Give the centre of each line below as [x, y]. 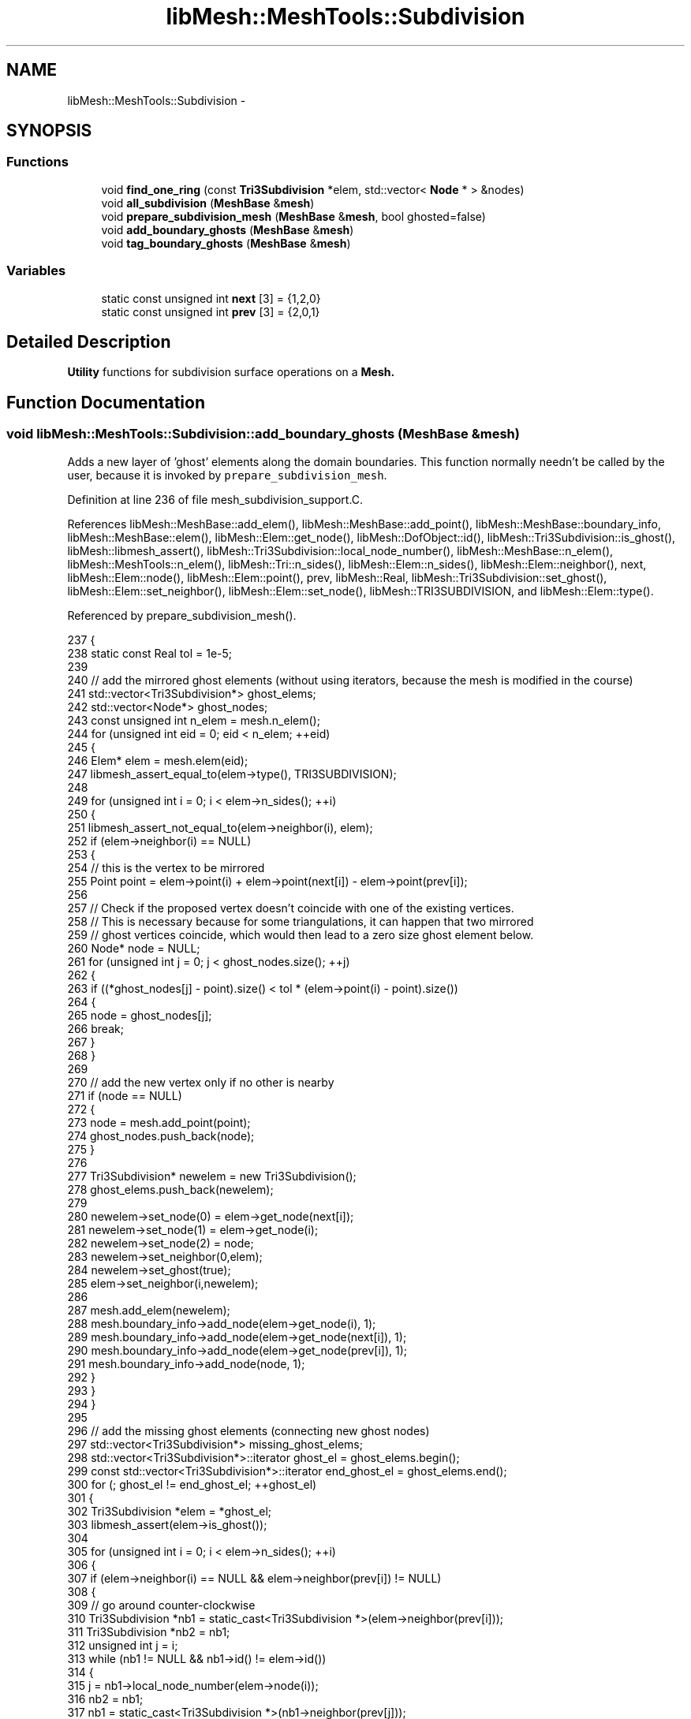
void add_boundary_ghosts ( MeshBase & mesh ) [228, 229]
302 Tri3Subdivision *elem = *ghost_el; [170, 1511]
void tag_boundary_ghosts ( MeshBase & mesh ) [226, 243]
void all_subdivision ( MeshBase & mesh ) [208, 203]
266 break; [95, 1028]
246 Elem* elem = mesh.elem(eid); [158, 760]
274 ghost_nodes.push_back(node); [161, 1135]
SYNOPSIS [49, 131]
